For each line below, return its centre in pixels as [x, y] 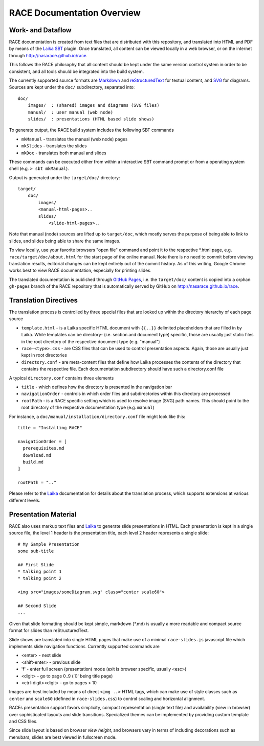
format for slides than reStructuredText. [49, 630]
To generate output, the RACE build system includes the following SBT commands [91, 130]
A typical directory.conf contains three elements [62, 378]
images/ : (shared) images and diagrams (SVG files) [94, 105]
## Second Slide [37, 606]
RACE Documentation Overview [75, 13]
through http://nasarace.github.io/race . [48, 55]
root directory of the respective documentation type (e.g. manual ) [88, 408]
